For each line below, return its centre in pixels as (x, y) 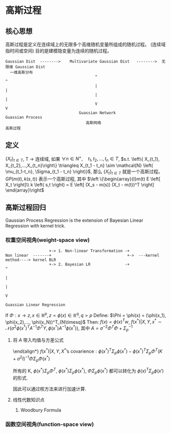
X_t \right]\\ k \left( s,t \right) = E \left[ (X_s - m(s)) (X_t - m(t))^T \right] (80, 185)
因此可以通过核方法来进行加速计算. (49, 389)
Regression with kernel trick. (35, 225)
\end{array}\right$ (25, 190)
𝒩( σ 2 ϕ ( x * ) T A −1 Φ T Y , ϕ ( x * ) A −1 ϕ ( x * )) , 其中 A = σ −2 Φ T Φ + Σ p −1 (69, 328)
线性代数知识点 (28, 400)
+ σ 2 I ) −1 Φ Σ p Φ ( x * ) (31, 359)
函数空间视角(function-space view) (50, 424)
